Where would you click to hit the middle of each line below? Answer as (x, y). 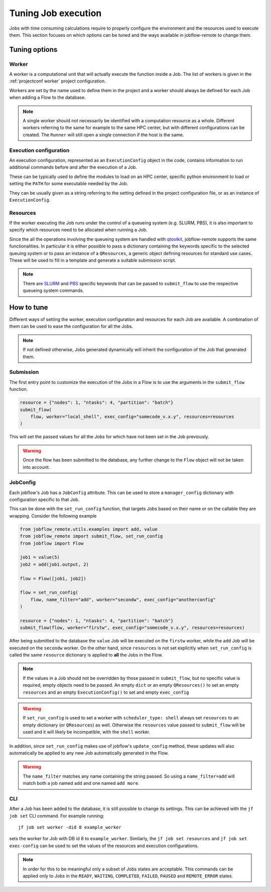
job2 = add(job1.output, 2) (54, 564)
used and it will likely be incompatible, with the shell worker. (87, 732)
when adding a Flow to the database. (48, 98)
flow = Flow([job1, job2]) (53, 578)
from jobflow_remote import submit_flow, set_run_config (91, 536)
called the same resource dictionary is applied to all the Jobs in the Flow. (86, 655)
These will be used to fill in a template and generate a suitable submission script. (93, 260)
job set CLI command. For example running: (57, 816)
